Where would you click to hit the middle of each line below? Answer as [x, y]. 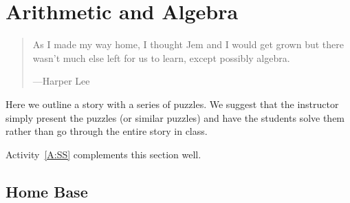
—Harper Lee [61, 81]
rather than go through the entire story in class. [107, 131]
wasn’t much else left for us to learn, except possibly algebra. [161, 57]
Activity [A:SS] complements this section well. [103, 154]
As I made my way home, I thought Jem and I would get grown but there [188, 44]
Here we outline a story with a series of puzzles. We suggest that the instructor [172, 104]
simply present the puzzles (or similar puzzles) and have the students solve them [175, 117]
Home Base [47, 191]
